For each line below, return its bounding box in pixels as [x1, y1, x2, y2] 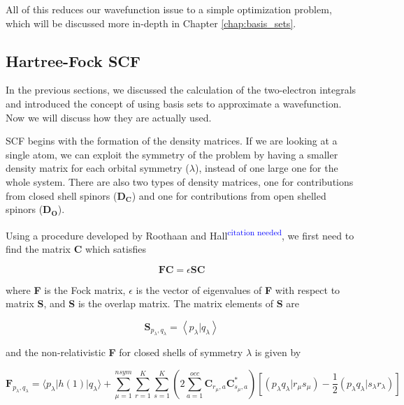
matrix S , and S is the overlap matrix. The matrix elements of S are [6, 296, 299, 311]
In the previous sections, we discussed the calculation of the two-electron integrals [6, 82, 356, 97]
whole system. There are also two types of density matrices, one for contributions [6, 174, 354, 189]
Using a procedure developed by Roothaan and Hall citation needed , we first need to [6, 226, 354, 242]
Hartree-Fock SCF [6, 50, 140, 71]
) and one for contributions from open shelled [131, 188, 326, 202]
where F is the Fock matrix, [6, 282, 126, 297]
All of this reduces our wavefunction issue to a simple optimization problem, [6, 2, 332, 16]
